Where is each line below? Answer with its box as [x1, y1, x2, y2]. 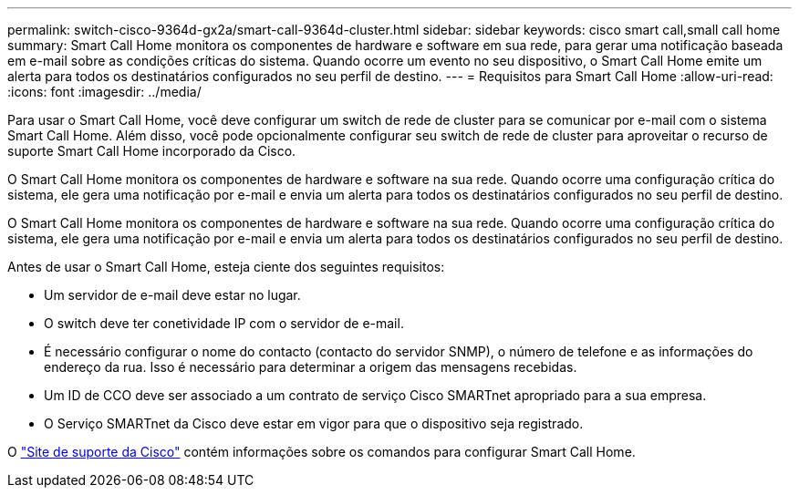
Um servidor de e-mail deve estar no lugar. [44, 287, 301, 303]
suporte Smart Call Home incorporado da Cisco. [7, 143, 296, 159]
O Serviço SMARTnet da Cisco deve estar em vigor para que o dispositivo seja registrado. [44, 416, 584, 431]
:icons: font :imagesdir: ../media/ [7, 84, 202, 99]
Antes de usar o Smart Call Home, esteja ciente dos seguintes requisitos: [7, 259, 445, 274]
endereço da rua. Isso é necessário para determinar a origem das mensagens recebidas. [44, 359, 577, 375]
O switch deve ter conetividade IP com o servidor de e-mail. [44, 315, 404, 331]
